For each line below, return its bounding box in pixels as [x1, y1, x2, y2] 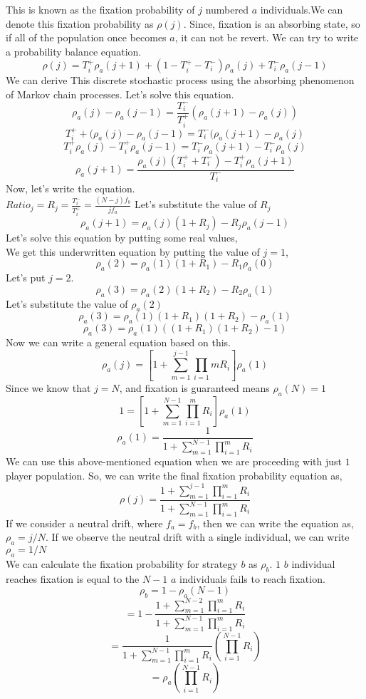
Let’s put [6, 270, 46, 285]
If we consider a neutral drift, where [6, 515, 163, 530]
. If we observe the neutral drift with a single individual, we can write [45, 529, 350, 544]
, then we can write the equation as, [197, 515, 354, 530]
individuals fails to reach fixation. [179, 571, 325, 586]
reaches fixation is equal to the [6, 571, 140, 586]
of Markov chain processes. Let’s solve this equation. [6, 86, 234, 101]
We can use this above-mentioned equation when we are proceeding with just [6, 454, 343, 469]
